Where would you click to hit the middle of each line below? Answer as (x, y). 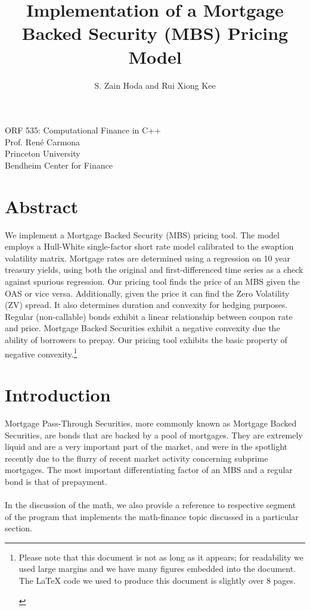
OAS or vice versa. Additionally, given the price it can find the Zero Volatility (147, 293)
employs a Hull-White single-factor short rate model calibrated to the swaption (149, 246)
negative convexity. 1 (41, 353)
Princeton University (43, 153)
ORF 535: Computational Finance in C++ (83, 130)
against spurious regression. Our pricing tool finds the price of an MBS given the (152, 281)
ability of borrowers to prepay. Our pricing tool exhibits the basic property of (146, 339)
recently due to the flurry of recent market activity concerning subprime (137, 458)
